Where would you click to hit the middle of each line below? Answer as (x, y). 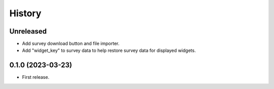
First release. (36, 77)
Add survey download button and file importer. (71, 44)
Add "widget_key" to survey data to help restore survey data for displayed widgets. (109, 50)
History (25, 13)
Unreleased (28, 31)
